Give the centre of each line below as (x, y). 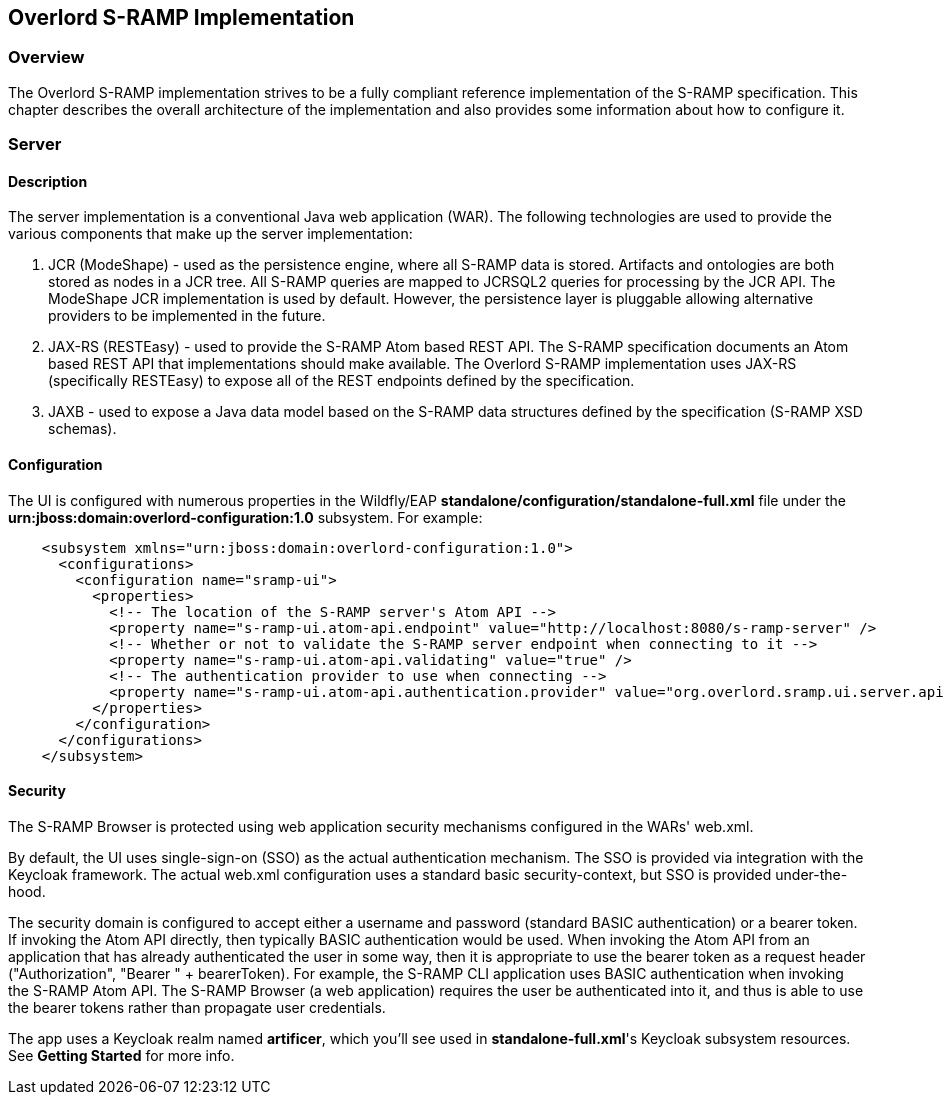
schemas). (82, 429)
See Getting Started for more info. (121, 1055)
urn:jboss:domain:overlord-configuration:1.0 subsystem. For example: (245, 517)
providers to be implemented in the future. (187, 316)
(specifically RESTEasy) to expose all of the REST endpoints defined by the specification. (341, 381)
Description (48, 181)
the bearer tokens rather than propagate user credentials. (197, 1007)
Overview (46, 57)
